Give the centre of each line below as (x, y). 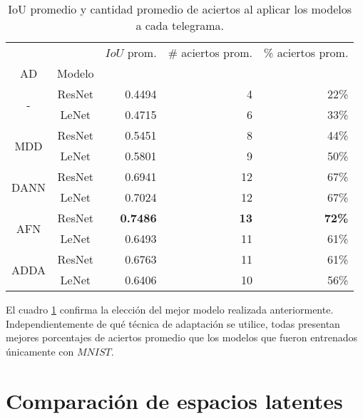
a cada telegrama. (180, 25)
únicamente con (40, 351)
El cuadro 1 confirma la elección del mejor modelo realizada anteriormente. (170, 309)
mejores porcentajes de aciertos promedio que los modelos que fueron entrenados (181, 337)
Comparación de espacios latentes (174, 400)
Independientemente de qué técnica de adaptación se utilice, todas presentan (173, 323)
